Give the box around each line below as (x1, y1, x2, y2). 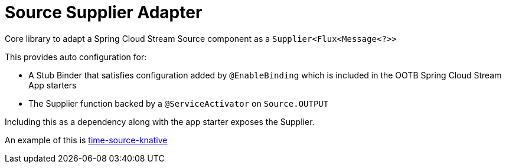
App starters (28, 80, 77, 90)
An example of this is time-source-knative (5, 134, 168, 145)
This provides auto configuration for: (5, 51, 147, 62)
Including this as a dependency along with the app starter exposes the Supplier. (5, 116, 315, 127)
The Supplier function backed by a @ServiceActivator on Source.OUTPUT (28, 98, 329, 108)
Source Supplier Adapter (5, 2, 203, 22)
